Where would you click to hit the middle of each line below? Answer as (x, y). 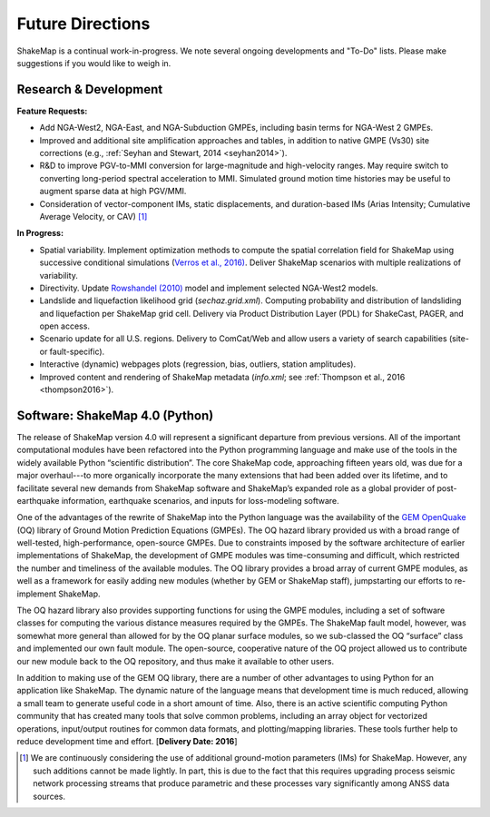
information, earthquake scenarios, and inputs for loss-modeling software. (200, 500)
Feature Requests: (52, 111)
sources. (49, 796)
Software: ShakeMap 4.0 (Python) (115, 415)
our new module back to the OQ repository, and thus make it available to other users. (176, 661)
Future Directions (83, 24)
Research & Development (90, 89)
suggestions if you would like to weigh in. (94, 63)
